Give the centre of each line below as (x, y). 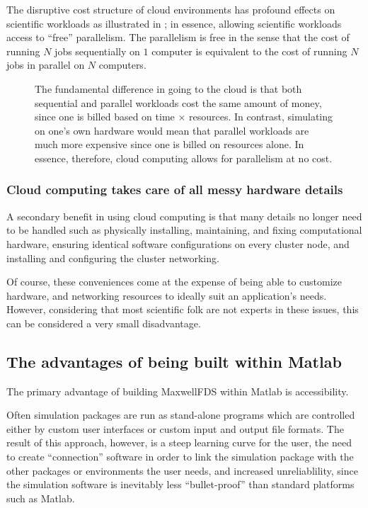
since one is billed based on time (105, 117)
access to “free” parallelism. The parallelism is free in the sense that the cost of (178, 37)
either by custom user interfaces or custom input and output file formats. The (175, 428)
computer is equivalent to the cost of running (249, 51)
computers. (122, 65)
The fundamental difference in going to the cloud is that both (168, 88)
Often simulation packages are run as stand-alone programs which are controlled (181, 415)
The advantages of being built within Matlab (174, 361)
